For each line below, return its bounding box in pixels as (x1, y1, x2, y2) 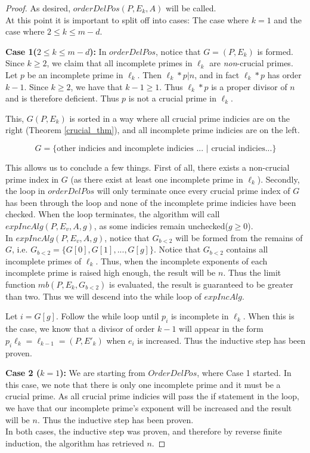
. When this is (243, 310, 294, 322)
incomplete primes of (5, 254, 82, 267)
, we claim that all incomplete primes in (46, 57, 193, 69)
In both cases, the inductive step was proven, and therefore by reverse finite (5, 425, 282, 437)
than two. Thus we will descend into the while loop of (5, 289, 201, 302)
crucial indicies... (211, 144, 272, 153)
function (5, 278, 36, 290)
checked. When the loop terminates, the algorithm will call (5, 208, 220, 220)
